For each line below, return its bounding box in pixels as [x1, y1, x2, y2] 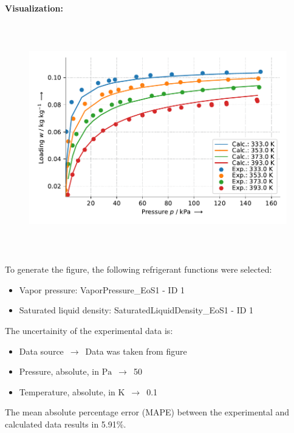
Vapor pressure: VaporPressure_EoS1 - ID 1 [19, 283, 185, 296]
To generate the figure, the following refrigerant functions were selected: [5, 263, 272, 276]
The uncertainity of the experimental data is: [5, 324, 173, 336]
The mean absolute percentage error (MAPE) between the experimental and [5, 406, 290, 418]
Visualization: [5, 2, 63, 14]
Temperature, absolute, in [19, 385, 115, 398]
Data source [19, 344, 64, 357]
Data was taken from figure [85, 344, 187, 357]
